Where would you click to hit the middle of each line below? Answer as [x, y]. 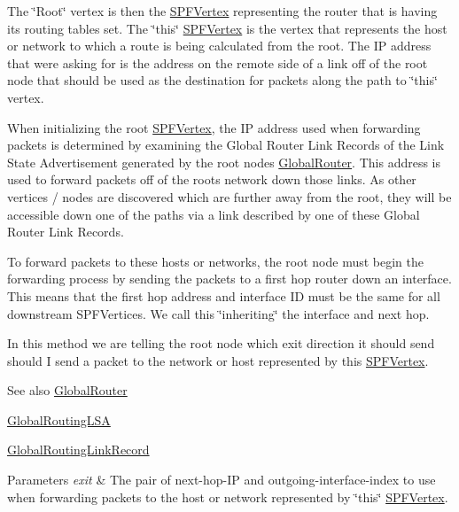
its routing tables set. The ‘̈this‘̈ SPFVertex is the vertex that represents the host [227, 28]
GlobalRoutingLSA [59, 419]
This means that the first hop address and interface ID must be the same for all [224, 295]
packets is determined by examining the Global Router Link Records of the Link [226, 145]
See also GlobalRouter [67, 390]
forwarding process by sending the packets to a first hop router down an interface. [229, 279]
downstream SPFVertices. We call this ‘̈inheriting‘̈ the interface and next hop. [218, 313]
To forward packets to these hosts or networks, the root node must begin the [216, 261]
